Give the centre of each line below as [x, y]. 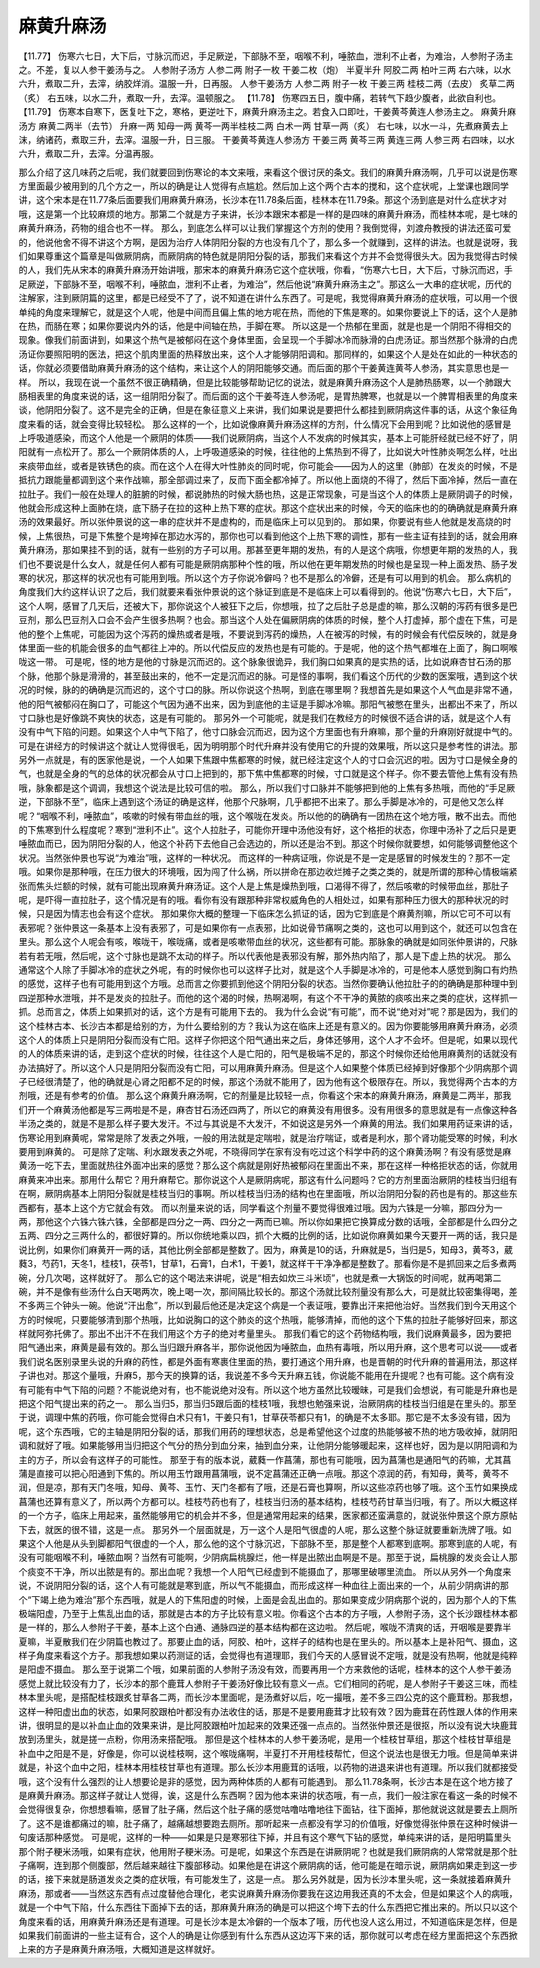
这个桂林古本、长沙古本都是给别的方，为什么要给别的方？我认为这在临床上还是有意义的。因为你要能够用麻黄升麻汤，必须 [268, 1026]
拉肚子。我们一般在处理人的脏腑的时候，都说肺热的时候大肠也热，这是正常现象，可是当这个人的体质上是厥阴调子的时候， [268, 494]
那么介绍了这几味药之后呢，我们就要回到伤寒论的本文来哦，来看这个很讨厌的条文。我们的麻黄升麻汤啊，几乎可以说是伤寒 [268, 172]
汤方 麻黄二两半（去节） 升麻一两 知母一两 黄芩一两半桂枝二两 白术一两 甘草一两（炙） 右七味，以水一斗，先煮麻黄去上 [263, 126]
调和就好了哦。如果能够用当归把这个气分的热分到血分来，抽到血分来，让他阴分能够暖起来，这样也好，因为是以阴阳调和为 [268, 1446]
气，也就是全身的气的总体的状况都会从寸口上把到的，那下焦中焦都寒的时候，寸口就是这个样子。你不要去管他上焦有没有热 [268, 774]
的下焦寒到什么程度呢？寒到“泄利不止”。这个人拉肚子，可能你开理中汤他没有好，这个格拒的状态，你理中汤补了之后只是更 [267, 830]
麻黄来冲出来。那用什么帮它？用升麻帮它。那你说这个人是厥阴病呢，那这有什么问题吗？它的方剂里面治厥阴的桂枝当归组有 [268, 1179]
